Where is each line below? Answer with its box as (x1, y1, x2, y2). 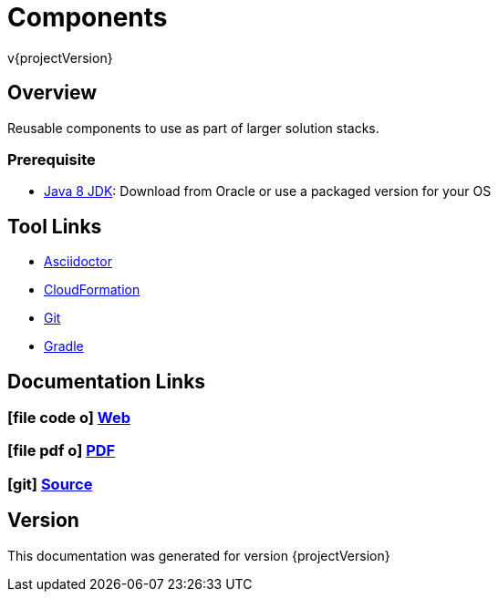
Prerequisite (7, 150, 96, 169)
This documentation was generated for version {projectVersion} (7, 547, 390, 563)
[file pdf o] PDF (7, 441, 116, 460)
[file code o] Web (7, 408, 130, 428)
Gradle (44, 338, 84, 355)
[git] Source (7, 474, 93, 493)
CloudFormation (44, 282, 140, 298)
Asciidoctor (44, 253, 112, 270)
